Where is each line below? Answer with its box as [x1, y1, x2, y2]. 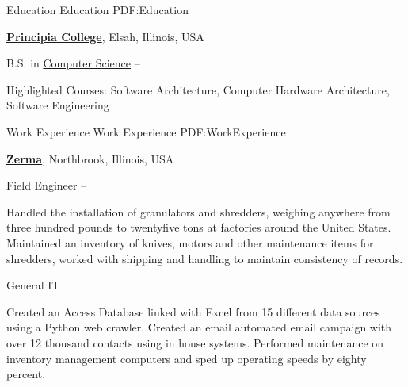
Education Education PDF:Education [6, 2, 189, 17]
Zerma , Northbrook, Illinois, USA [6, 150, 174, 167]
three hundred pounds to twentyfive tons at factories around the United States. [6, 219, 391, 236]
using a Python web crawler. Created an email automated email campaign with [6, 319, 392, 335]
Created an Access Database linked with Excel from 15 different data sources [6, 303, 380, 320]
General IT [6, 277, 60, 293]
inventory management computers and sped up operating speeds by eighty [6, 350, 367, 366]
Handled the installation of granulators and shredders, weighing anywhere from [6, 203, 391, 220]
